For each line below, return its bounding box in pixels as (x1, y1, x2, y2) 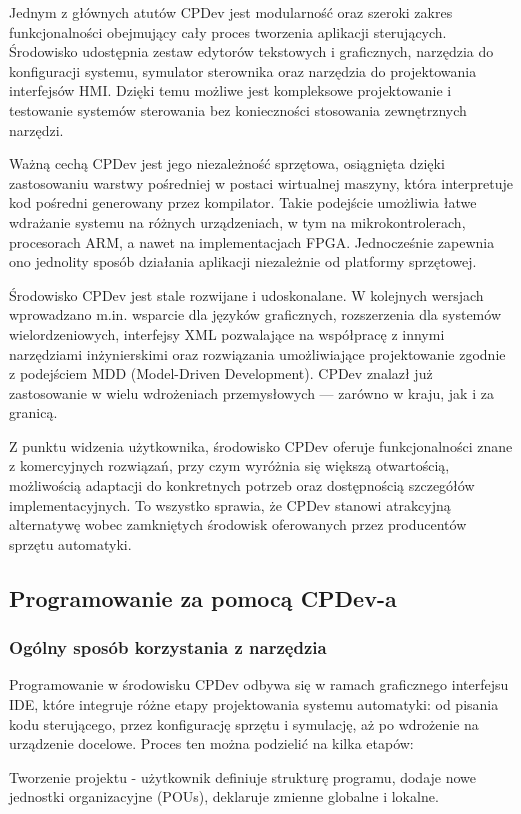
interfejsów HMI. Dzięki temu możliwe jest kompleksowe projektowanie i (9, 80, 452, 101)
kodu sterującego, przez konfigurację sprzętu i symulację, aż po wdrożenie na (9, 713, 479, 734)
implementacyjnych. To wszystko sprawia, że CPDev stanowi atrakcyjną (9, 494, 451, 515)
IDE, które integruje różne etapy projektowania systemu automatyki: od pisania (9, 694, 499, 715)
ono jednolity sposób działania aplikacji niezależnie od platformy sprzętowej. (9, 251, 477, 272)
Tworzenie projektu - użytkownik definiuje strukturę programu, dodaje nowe (9, 766, 477, 787)
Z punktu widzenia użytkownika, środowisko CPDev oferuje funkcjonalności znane (9, 435, 513, 456)
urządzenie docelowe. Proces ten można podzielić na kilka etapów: (9, 733, 414, 754)
